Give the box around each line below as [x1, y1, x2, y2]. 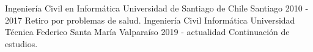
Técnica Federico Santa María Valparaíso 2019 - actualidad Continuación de [5, 25, 290, 38]
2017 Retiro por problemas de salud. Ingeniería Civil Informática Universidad [5, 13, 295, 26]
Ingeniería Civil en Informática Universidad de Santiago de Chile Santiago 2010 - [5, 2, 309, 14]
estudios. [5, 37, 38, 50]
